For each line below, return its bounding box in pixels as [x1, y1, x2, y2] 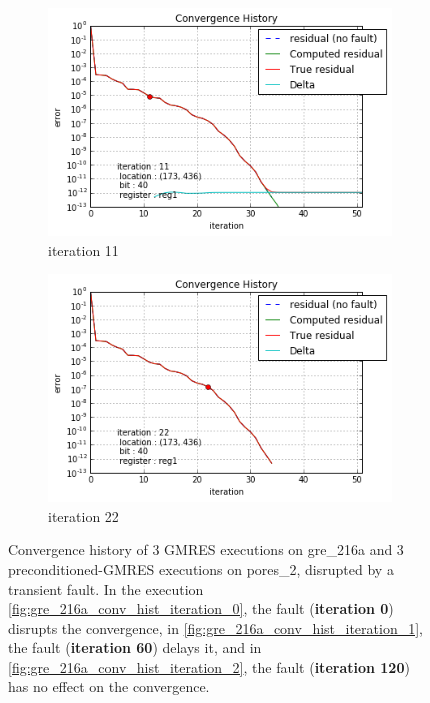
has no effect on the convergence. [8, 676, 210, 697]
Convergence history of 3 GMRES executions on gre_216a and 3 [8, 539, 404, 560]
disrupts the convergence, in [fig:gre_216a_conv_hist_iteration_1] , [8, 617, 423, 638]
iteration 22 [48, 505, 119, 526]
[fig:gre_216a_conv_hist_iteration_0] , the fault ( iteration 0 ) [8, 598, 394, 619]
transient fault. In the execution [8, 578, 204, 599]
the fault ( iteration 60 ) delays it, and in [8, 637, 262, 658]
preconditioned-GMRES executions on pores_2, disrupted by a [8, 558, 394, 579]
